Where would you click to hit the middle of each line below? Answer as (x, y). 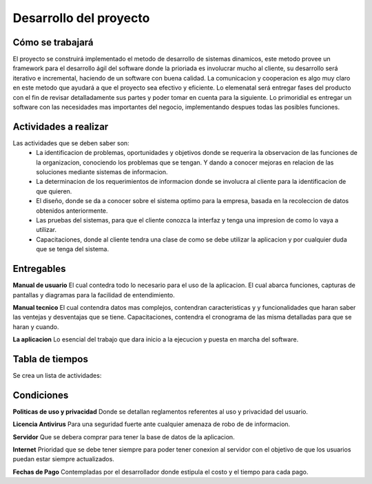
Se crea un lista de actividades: (57, 375)
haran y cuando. (36, 326)
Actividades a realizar (61, 126)
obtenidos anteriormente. (72, 211)
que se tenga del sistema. (73, 249)
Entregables (39, 269)
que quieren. (54, 191)
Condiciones (41, 395)
